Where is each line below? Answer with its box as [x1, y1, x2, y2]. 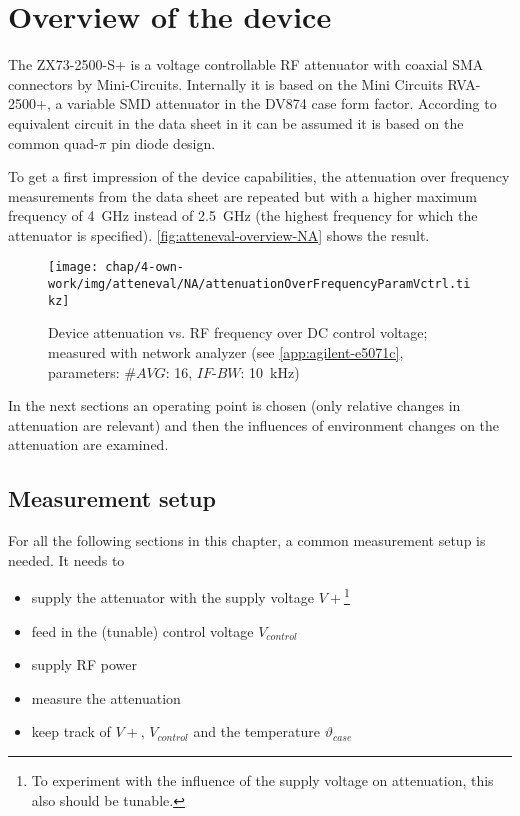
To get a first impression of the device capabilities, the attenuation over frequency [8, 166, 510, 187]
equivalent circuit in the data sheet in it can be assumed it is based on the [8, 112, 464, 133]
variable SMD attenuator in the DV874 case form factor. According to [67, 93, 497, 114]
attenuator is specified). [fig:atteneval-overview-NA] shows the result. [8, 224, 430, 245]
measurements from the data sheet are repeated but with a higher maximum [8, 185, 477, 206]
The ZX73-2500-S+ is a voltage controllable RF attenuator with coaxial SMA [8, 54, 484, 75]
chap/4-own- [105, 260, 185, 275]
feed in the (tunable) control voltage [31, 620, 254, 641]
